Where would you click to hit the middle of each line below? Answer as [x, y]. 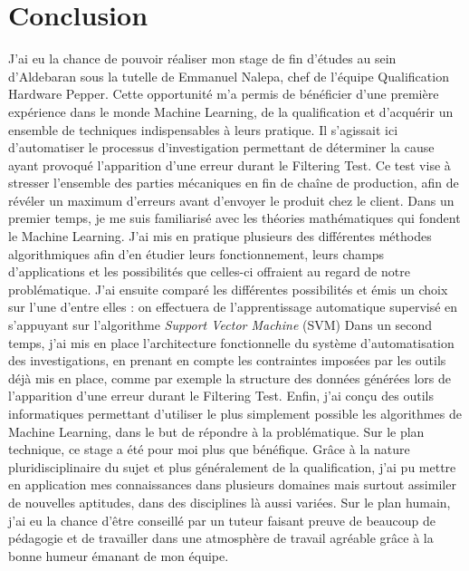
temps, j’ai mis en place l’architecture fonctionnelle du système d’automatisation [231, 342]
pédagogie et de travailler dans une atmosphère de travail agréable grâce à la [221, 538]
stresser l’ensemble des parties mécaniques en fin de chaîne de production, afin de [234, 183]
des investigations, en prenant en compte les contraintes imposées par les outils [227, 360]
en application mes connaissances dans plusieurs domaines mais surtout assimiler [232, 484]
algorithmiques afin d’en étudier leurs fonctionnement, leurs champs [196, 253]
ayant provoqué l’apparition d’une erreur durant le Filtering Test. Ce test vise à [230, 165]
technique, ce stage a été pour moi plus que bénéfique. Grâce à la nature [209, 449]
